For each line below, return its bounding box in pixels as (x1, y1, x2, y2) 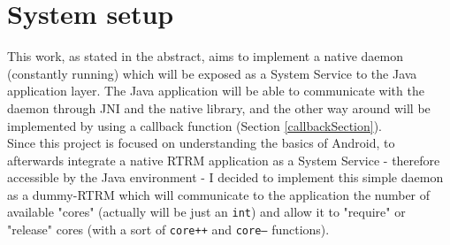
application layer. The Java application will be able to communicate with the (7, 81, 424, 100)
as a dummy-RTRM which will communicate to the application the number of (7, 185, 431, 203)
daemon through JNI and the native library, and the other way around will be (7, 98, 431, 117)
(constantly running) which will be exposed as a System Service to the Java (7, 64, 417, 82)
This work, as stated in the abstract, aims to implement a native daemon (7, 47, 404, 65)
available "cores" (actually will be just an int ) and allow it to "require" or (7, 203, 406, 221)
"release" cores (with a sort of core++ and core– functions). (7, 220, 330, 239)
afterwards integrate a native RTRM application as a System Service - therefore (7, 150, 440, 169)
